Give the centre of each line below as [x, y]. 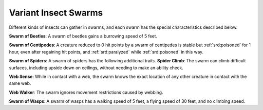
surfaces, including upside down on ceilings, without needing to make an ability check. [96, 68]
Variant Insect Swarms [56, 13]
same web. [20, 83]
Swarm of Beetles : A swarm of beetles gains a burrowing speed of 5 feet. [83, 36]
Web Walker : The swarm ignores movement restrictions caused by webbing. [86, 92]
